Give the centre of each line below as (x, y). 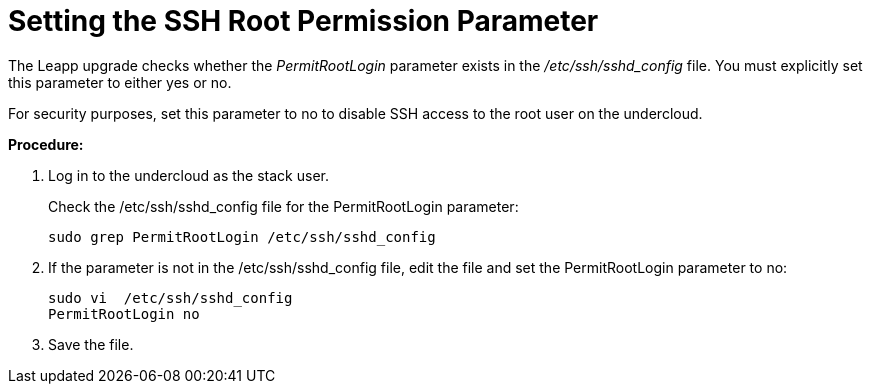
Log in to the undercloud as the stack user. (188, 175)
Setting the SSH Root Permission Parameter (303, 21)
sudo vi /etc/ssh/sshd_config (170, 297)
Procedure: (46, 144)
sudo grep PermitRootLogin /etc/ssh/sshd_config (242, 236)
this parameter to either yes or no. (120, 82)
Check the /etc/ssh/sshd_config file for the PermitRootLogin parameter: (283, 206)
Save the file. (91, 344)
